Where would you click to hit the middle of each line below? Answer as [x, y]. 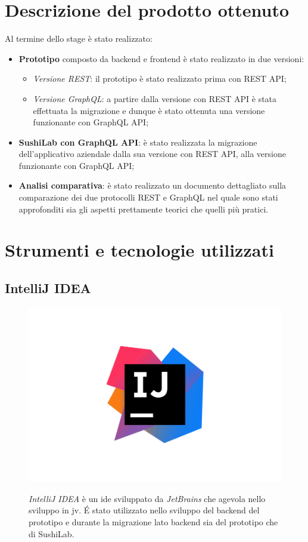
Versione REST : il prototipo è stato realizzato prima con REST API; [160, 78]
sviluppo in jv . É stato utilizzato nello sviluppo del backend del [144, 510]
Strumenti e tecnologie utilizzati [139, 250]
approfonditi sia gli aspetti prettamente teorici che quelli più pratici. [144, 209]
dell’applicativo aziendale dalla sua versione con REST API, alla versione [152, 154]
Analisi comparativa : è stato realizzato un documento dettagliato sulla [153, 185]
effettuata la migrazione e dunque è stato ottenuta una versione [149, 110]
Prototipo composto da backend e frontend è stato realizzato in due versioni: [161, 58]
